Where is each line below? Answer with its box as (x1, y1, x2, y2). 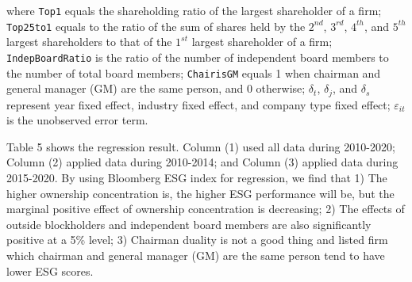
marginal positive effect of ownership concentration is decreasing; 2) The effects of (6, 200, 405, 217)
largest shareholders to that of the (6, 33, 172, 50)
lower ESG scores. (6, 262, 94, 279)
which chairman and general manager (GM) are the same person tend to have (6, 247, 385, 264)
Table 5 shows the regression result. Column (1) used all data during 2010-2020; (6, 138, 395, 154)
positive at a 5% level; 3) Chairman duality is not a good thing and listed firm (6, 231, 388, 248)
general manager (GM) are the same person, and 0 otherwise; (6, 80, 306, 97)
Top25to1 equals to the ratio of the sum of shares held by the (6, 17, 306, 34)
